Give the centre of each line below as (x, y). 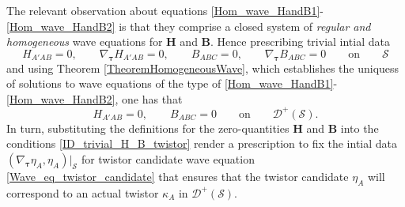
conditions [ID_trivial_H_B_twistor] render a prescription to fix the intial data (202, 143)
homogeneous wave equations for (85, 41)
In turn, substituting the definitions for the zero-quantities (148, 128)
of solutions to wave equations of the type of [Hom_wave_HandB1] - (172, 83)
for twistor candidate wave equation (168, 159)
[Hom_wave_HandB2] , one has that (95, 98)
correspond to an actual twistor (83, 192)
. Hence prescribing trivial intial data (300, 41)
